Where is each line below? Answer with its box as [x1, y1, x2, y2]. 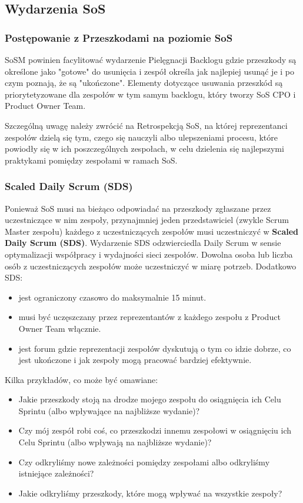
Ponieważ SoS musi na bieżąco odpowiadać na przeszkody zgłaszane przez [5, 202, 271, 214]
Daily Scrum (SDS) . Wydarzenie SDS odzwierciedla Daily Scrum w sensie [5, 236, 281, 249]
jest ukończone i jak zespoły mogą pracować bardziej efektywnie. [18, 354, 252, 366]
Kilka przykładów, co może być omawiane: [5, 373, 158, 385]
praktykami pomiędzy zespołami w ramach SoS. [5, 154, 178, 166]
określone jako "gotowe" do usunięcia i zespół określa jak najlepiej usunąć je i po [5, 65, 295, 77]
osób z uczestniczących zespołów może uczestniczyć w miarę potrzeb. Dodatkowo [5, 259, 297, 272]
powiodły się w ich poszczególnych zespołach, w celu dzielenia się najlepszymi [5, 142, 284, 155]
